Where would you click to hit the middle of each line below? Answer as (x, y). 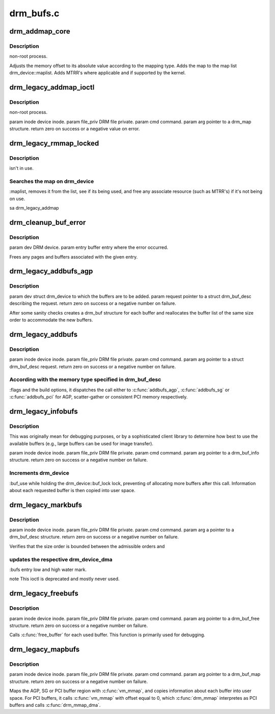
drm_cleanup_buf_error (48, 222)
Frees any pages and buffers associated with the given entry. (74, 256)
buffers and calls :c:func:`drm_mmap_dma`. (55, 705)
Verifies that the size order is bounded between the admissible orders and (87, 546)
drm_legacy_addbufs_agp (51, 272)
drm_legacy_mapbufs (45, 650)
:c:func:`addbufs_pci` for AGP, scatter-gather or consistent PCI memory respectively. (99, 397)
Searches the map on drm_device (52, 181)
